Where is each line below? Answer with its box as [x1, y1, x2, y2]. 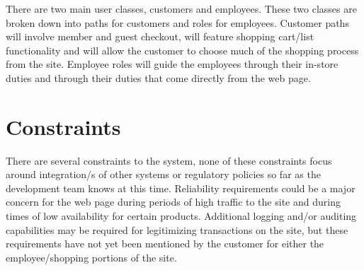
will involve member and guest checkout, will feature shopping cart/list [6, 29, 314, 44]
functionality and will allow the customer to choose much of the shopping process [6, 42, 359, 57]
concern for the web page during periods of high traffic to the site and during [6, 194, 341, 209]
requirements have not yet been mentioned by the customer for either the [6, 236, 324, 251]
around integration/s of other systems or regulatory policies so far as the [6, 167, 321, 182]
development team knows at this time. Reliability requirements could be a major [6, 180, 356, 195]
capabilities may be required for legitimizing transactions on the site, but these [6, 222, 348, 237]
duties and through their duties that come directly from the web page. [6, 70, 311, 85]
